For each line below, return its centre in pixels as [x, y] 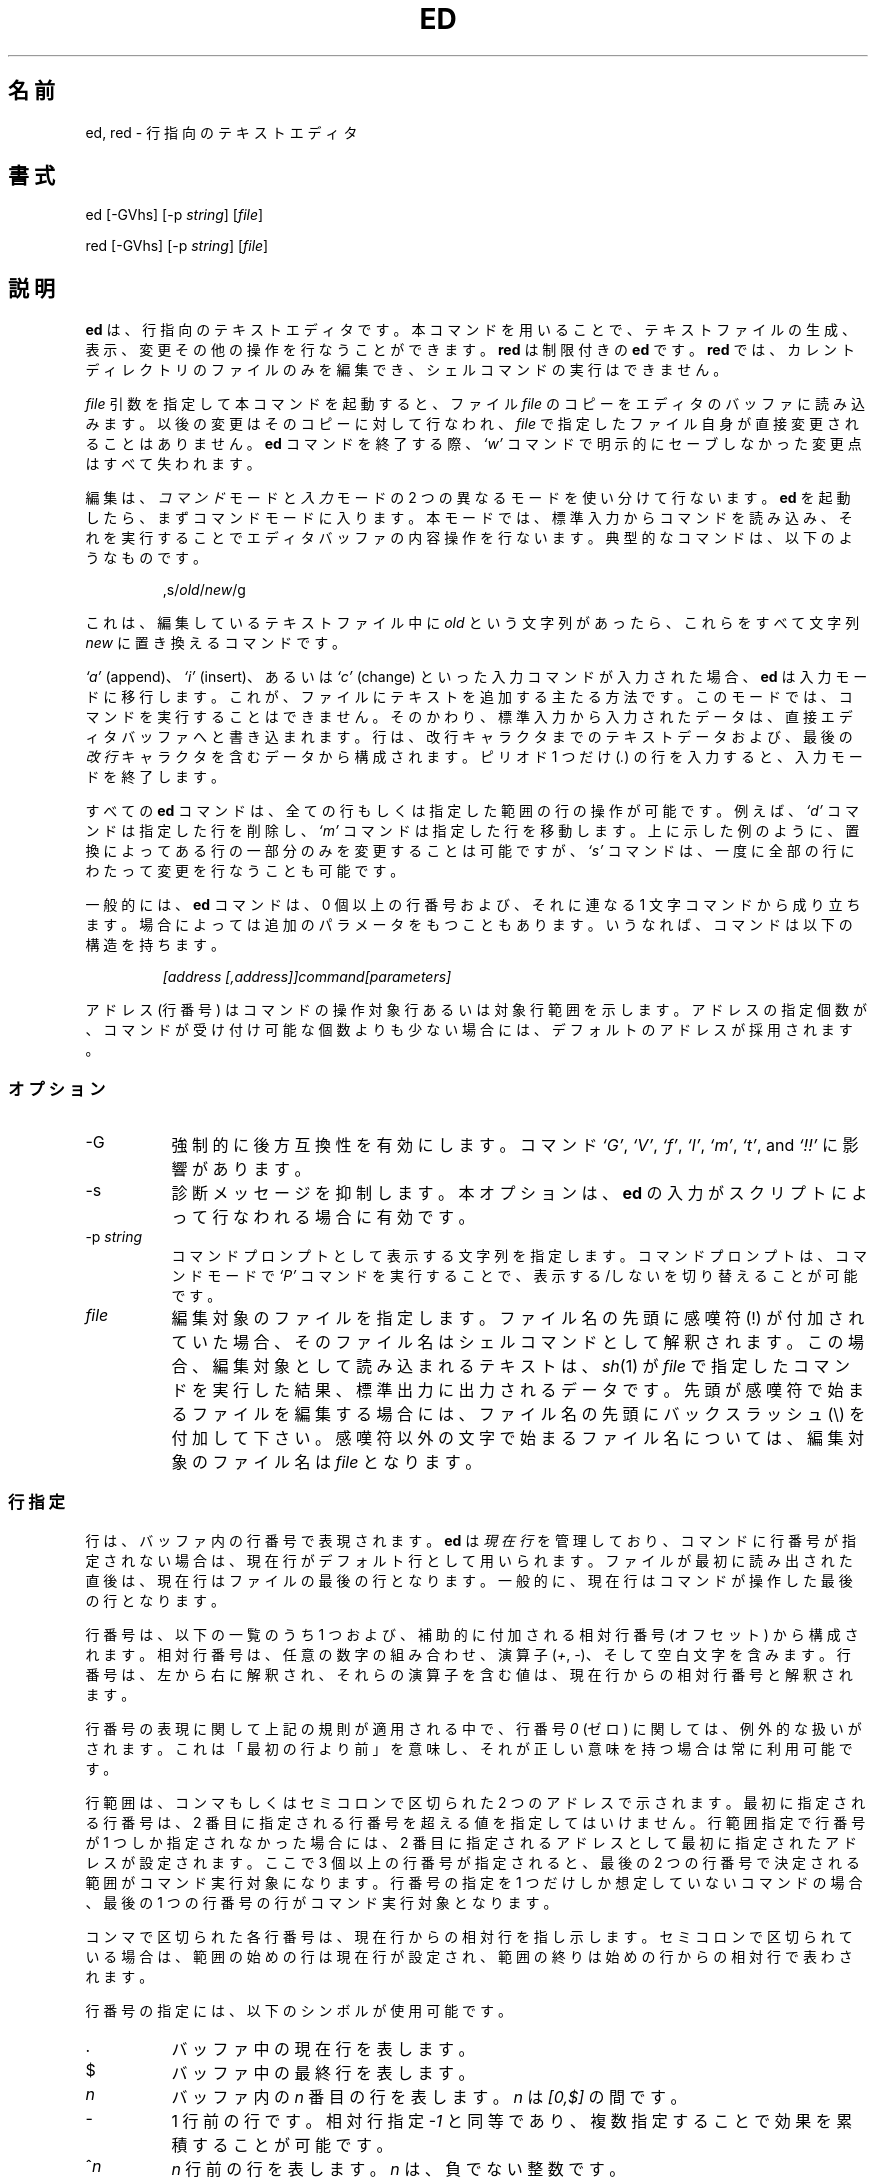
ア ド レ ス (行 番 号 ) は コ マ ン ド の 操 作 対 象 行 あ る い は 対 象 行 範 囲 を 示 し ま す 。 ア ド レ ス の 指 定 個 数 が [476, 1010]
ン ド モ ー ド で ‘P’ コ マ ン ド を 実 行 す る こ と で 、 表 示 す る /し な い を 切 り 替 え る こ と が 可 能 [514, 1276]
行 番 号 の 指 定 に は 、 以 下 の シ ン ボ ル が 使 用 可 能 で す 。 [298, 2010]
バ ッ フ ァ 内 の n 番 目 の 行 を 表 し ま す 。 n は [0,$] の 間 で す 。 [429, 2096]
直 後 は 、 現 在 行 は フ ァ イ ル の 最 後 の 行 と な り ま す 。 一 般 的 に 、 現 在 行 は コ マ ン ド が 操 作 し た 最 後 [469, 1580]
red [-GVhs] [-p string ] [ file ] [177, 246]
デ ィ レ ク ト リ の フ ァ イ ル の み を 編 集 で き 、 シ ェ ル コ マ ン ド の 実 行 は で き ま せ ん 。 [406, 370]
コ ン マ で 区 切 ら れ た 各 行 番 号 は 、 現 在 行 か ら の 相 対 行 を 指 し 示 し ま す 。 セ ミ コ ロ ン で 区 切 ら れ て [469, 1936]
